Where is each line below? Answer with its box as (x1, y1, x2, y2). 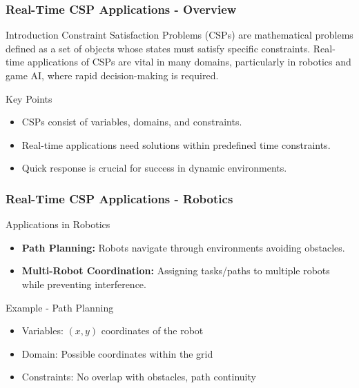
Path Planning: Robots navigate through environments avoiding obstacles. (21, 240, 345, 254)
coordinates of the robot (101, 323, 204, 338)
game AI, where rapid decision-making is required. (6, 68, 219, 82)
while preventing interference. (21, 276, 146, 291)
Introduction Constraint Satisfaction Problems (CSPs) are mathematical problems (6, 28, 353, 42)
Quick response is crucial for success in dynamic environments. (21, 161, 287, 175)
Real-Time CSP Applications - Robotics (6, 190, 233, 207)
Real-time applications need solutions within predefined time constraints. (21, 137, 331, 152)
